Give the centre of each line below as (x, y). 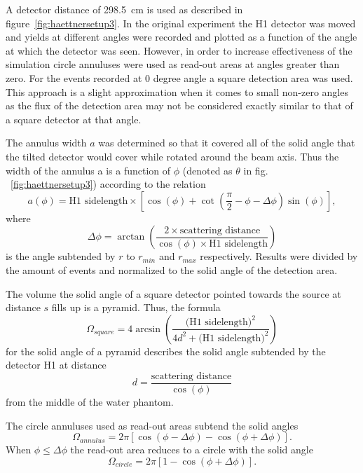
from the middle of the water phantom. (90, 401)
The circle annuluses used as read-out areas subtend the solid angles (152, 425)
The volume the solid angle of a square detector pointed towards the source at (173, 293)
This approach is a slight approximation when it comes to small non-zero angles (177, 91)
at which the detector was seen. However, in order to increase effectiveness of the (179, 50)
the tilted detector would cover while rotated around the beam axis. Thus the (172, 156)
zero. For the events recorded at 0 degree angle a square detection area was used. (179, 77)
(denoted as (207, 170)
